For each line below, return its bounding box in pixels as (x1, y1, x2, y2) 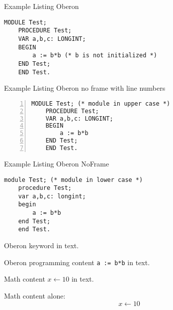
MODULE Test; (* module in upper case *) (31, 100, 171, 107)
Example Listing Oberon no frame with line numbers (4, 83, 166, 93)
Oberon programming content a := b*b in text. (4, 257, 150, 267)
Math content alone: (4, 290, 66, 301)
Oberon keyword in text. (4, 240, 79, 251)
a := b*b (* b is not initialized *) (32, 52, 157, 59)
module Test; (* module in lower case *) (4, 176, 143, 183)
